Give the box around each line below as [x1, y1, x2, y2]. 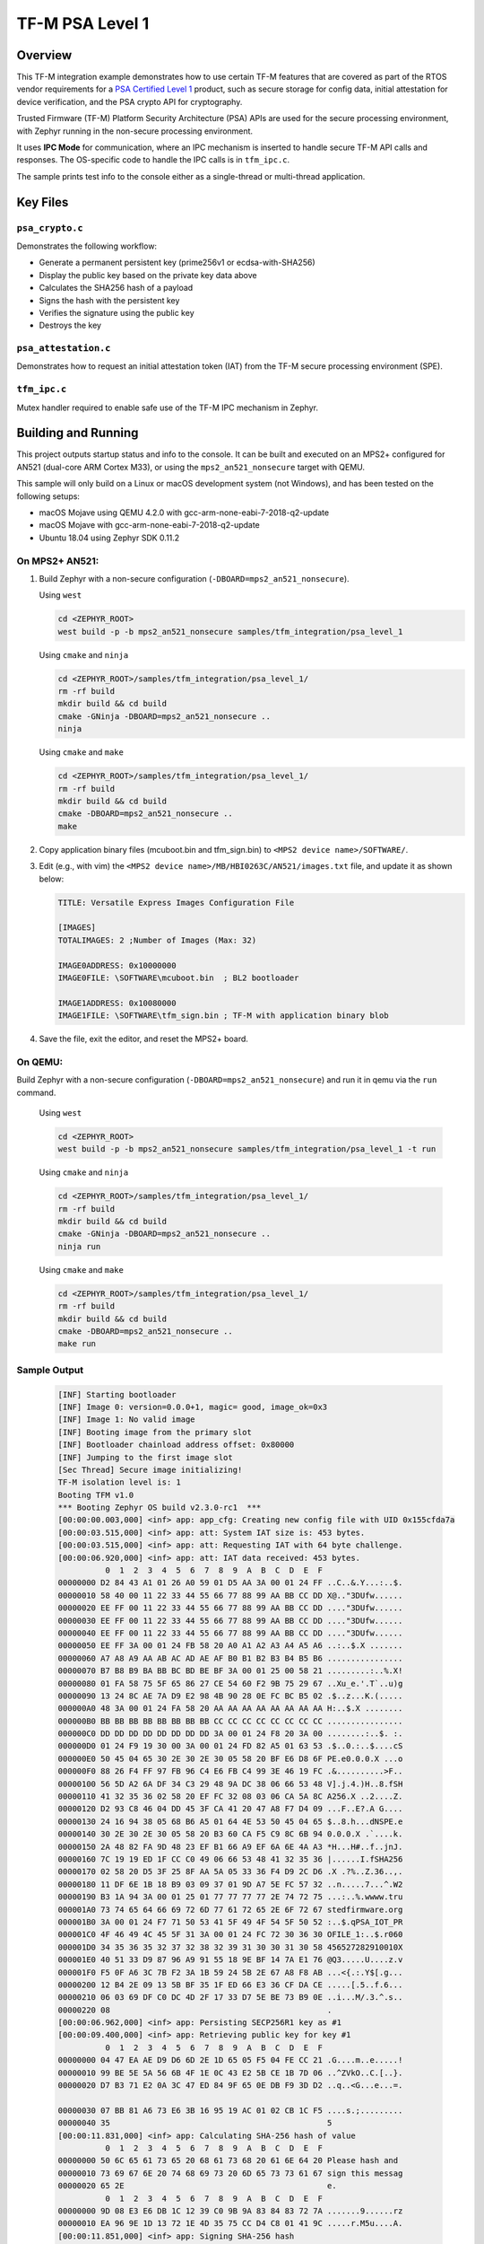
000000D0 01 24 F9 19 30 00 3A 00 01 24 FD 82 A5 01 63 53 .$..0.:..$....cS [57, 1741, 403, 1751]
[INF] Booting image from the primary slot [57, 1427, 253, 1437]
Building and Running [16, 425, 139, 441]
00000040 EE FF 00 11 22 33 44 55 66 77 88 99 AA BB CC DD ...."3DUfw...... [57, 1627, 403, 1638]
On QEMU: [16, 1056, 63, 1068]
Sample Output [16, 1363, 84, 1376]
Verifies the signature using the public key [39, 307, 194, 318]
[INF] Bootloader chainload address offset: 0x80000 [57, 1440, 295, 1450]
